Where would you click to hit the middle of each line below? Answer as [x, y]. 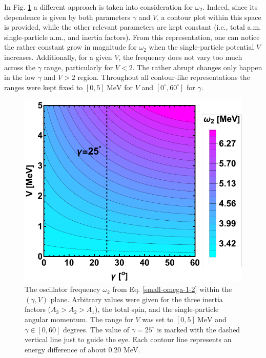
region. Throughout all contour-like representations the [164, 77]
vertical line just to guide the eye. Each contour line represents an [128, 339]
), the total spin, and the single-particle [157, 309]
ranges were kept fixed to [44, 87]
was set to [158, 319]
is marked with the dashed [199, 329]
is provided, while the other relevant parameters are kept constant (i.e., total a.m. [132, 27]
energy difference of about [65, 349]
